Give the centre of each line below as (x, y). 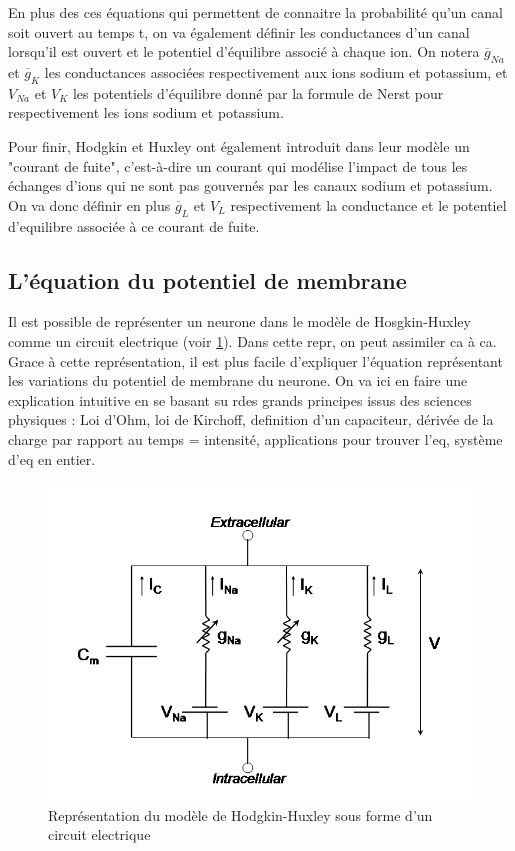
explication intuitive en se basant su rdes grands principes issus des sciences (240, 399)
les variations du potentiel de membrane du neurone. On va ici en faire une (238, 380)
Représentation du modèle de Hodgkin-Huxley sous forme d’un (240, 814)
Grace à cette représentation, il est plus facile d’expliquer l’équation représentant (255, 360)
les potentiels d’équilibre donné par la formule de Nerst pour (258, 92)
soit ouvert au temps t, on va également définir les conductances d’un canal (239, 31)
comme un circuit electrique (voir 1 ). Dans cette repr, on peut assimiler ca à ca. (252, 340)
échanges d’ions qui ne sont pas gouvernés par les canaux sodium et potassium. (250, 185)
